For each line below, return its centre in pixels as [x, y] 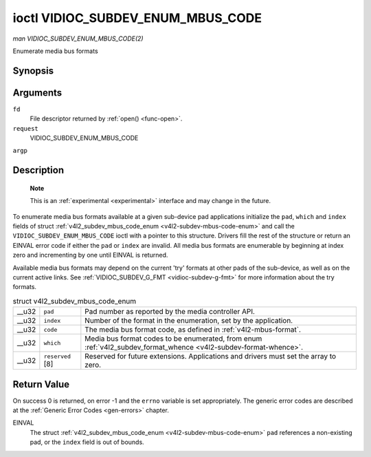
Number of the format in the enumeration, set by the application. [189, 321]
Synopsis [33, 71]
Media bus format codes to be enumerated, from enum [173, 339]
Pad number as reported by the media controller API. [170, 312]
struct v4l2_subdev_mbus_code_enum [75, 301]
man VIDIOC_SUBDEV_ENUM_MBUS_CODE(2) [78, 39]
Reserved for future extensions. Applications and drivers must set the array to [211, 357]
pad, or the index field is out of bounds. [87, 442]
